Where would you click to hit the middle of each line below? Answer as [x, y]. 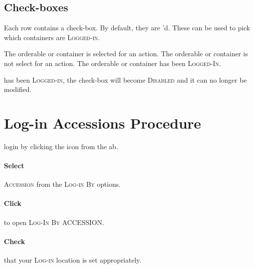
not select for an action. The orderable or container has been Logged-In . [113, 63]
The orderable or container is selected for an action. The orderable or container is [126, 54]
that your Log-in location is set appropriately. [73, 260]
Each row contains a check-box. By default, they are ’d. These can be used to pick [127, 28]
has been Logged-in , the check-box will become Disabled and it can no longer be [125, 79]
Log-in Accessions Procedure [103, 123]
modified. [18, 89]
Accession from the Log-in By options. [62, 184]
